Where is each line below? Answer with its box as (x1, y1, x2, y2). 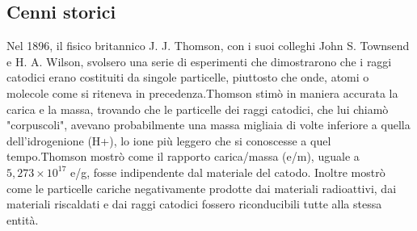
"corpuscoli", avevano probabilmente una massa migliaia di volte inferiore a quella (6, 116, 411, 133)
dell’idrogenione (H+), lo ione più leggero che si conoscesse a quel (6, 132, 331, 149)
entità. (6, 211, 39, 228)
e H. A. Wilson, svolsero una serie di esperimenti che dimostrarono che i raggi (6, 52, 392, 69)
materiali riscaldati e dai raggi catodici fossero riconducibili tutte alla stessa (6, 195, 382, 212)
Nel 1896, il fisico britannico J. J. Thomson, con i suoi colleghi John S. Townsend (6, 37, 410, 54)
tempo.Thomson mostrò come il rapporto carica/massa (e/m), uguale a (6, 148, 360, 165)
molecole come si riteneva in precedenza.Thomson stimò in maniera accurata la (6, 84, 398, 101)
